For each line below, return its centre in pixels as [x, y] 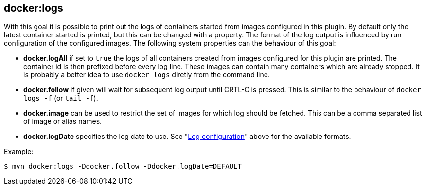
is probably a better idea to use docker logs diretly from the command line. [147, 75]
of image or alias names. [63, 121]
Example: [19, 152]
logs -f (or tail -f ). [61, 98]
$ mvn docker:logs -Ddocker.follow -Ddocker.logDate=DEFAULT [123, 166]
